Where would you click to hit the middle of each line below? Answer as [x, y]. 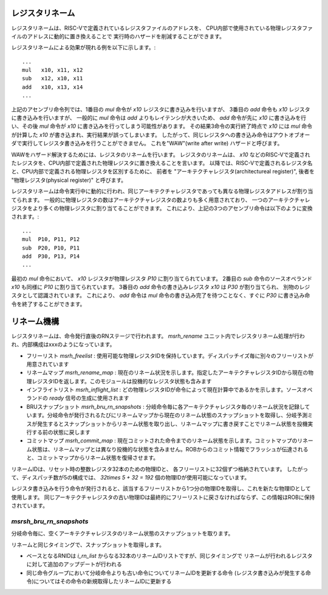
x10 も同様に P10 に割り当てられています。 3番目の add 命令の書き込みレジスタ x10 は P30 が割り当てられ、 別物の [155, 287]
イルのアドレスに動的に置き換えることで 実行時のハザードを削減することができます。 [118, 36]
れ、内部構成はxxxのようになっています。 [63, 344]
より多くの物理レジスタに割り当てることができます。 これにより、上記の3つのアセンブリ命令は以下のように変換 [173, 208]
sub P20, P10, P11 [51, 248]
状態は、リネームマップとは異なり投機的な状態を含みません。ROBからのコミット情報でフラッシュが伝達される [170, 449]
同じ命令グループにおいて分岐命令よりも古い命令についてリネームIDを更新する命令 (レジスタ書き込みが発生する [166, 572]
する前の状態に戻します [61, 433]
